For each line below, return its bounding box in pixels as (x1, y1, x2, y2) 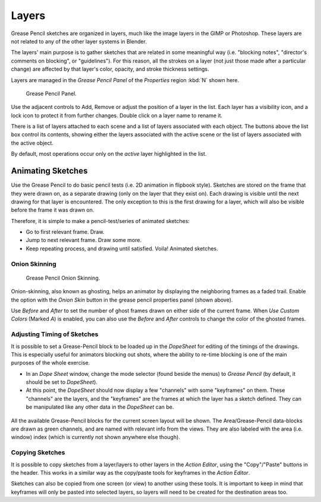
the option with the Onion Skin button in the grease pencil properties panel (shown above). (11, 296, 233, 303)
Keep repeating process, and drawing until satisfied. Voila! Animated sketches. (26, 244, 218, 252)
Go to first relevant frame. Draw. (26, 228, 105, 236)
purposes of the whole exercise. (11, 359, 90, 366)
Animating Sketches (11, 166, 88, 176)
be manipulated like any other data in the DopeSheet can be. (26, 403, 174, 410)
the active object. (11, 139, 53, 146)
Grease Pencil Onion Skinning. (26, 274, 100, 281)
